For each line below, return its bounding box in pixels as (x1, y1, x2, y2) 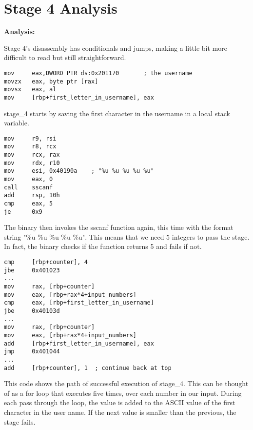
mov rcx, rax (4, 151, 60, 159)
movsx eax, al (4, 86, 57, 93)
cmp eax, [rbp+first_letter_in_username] (4, 299, 154, 307)
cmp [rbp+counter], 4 (4, 259, 88, 266)
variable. (4, 118, 29, 128)
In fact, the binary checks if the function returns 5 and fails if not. (4, 241, 202, 251)
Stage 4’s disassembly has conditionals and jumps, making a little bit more (4, 42, 227, 53)
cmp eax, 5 (4, 200, 53, 207)
